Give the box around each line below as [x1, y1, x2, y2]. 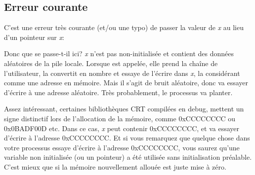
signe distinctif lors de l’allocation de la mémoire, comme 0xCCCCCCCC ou [4, 113, 236, 123]
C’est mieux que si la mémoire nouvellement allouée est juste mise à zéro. [4, 161, 226, 172]
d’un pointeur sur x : [4, 32, 64, 42]
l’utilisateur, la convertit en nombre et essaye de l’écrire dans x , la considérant [4, 68, 240, 78]
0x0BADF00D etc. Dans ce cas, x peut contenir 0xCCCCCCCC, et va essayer [4, 123, 239, 133]
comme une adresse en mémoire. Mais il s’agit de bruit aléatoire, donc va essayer [4, 77, 249, 88]
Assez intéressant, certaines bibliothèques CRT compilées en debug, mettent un [4, 104, 244, 114]
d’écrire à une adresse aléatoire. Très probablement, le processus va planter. [4, 87, 233, 97]
